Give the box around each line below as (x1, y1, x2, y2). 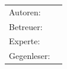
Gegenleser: (9, 50, 50, 62)
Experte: (9, 35, 40, 47)
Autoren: (9, 5, 41, 18)
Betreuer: (9, 20, 43, 32)
